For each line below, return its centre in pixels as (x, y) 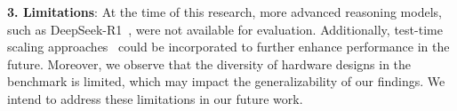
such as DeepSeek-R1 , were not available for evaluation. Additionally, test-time (225, 29)
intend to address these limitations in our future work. (155, 98)
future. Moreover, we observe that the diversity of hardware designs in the (209, 63)
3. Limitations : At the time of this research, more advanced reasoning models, (224, 12)
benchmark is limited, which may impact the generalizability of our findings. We (226, 81)
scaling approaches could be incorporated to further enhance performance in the (228, 47)
